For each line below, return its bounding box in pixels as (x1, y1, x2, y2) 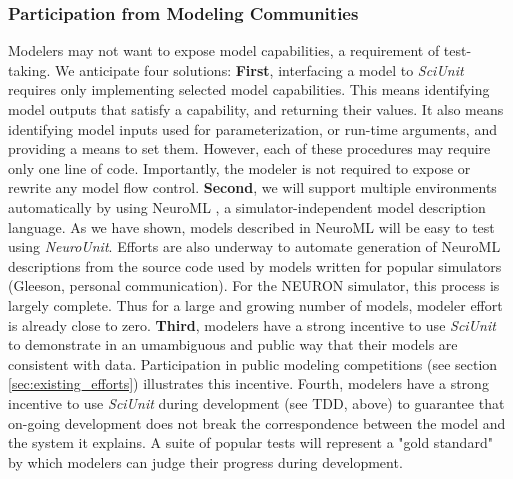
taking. (8, 59, 51, 80)
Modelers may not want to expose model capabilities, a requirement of (8, 40, 440, 61)
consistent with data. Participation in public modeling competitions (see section (8, 353, 498, 374)
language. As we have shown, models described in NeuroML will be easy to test (8, 216, 495, 237)
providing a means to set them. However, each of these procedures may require (8, 138, 491, 159)
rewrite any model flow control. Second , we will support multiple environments (8, 177, 497, 198)
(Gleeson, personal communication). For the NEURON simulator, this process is (8, 275, 500, 296)
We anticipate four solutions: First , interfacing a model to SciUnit (55, 59, 464, 80)
